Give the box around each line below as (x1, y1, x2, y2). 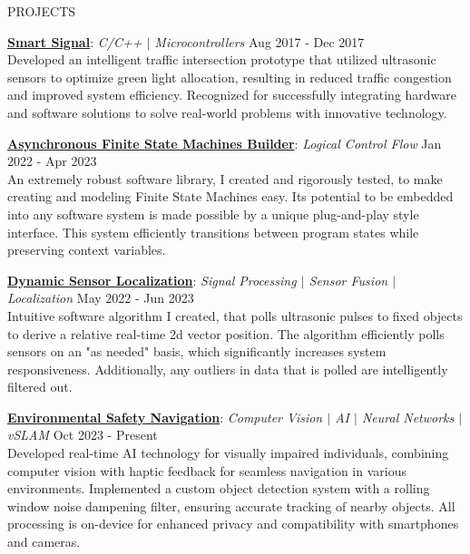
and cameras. (7, 532, 81, 551)
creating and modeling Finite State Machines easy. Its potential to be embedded (7, 187, 454, 206)
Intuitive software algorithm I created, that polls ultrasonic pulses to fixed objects (7, 306, 463, 325)
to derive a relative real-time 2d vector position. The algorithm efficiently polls (7, 324, 445, 343)
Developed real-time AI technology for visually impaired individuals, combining (7, 443, 449, 462)
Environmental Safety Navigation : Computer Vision (7, 407, 323, 426)
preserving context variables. (7, 240, 166, 259)
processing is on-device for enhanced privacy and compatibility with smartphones (7, 514, 459, 533)
